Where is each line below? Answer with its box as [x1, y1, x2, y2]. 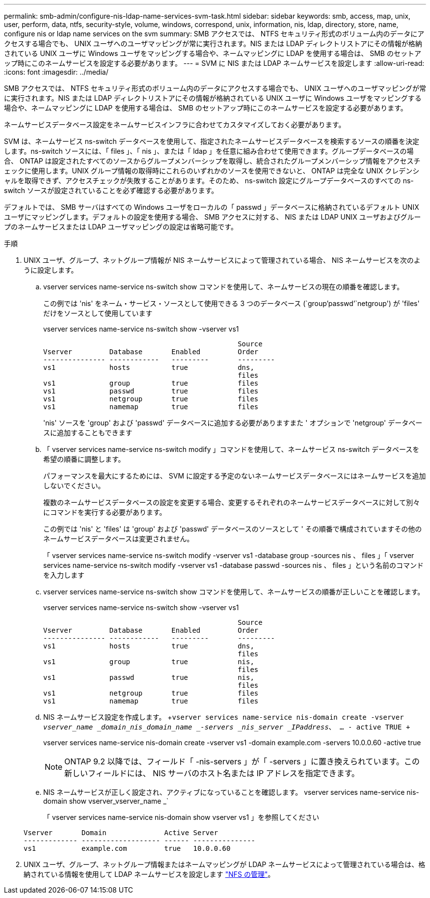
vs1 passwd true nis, [43, 673, 254, 681]
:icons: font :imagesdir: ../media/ [4, 68, 108, 76]
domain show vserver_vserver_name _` [43, 797, 169, 805]
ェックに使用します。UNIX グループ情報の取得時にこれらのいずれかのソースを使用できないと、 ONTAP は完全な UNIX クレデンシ [4, 167, 420, 175]
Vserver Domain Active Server [24, 829, 218, 837]
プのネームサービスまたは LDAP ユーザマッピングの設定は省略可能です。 [4, 223, 238, 231]
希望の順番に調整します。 [43, 455, 125, 463]
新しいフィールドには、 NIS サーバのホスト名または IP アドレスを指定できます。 [64, 768, 360, 778]
